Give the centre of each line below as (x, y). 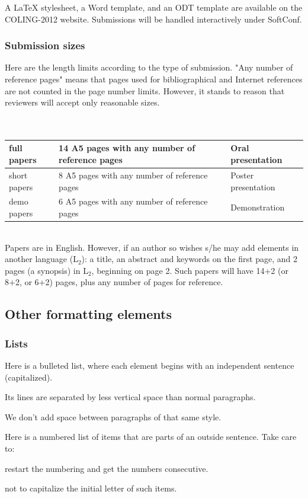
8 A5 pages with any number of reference (133, 175)
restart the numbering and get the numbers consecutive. (107, 468)
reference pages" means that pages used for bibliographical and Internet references (154, 79)
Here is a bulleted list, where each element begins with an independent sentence (150, 365)
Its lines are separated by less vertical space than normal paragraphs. (130, 397)
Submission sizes (45, 45)
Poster (242, 175)
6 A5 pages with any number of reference (133, 201)
